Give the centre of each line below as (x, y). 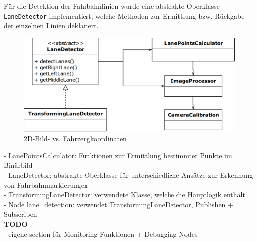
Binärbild (18, 165)
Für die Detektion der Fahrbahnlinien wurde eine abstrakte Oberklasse (112, 6)
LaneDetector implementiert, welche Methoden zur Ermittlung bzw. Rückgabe (124, 16)
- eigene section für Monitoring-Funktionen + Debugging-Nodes (101, 233)
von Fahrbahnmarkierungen (46, 184)
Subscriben (21, 214)
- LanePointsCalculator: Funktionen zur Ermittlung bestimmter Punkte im (118, 155)
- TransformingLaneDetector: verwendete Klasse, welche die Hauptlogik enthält (125, 194)
